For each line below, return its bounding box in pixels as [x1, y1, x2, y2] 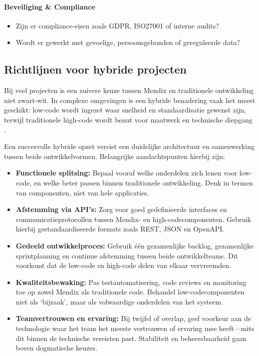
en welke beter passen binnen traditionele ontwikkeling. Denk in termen [33, 177, 253, 187]
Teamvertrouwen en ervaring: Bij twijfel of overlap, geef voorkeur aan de [15, 313, 252, 323]
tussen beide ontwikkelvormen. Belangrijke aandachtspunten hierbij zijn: [4, 150, 225, 161]
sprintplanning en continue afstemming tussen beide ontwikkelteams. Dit [15, 250, 238, 260]
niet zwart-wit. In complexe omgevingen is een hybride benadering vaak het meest [4, 94, 256, 105]
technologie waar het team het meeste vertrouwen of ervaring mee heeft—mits [15, 323, 255, 333]
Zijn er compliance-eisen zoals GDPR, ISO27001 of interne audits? [15, 20, 219, 30]
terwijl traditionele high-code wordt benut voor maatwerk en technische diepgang [4, 114, 253, 124]
